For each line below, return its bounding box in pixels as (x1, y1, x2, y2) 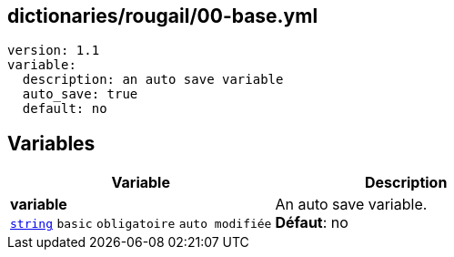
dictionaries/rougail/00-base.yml (7, 5, 318, 27)
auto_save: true (22, 87, 138, 102)
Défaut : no (275, 213, 348, 232)
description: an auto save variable (22, 72, 284, 87)
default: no (22, 101, 107, 117)
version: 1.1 (7, 43, 100, 58)
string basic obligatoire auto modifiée (10, 217, 272, 231)
